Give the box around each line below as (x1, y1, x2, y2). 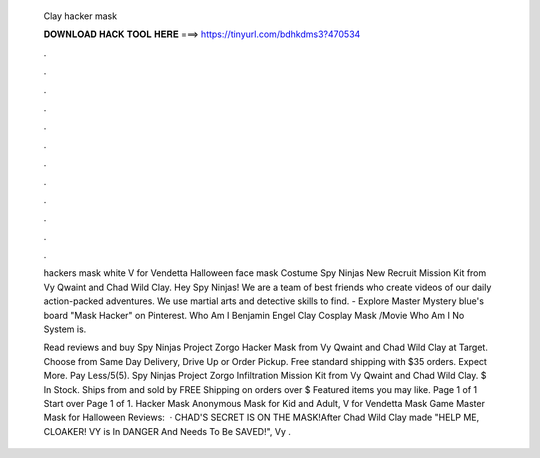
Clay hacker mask (43, 10, 118, 22)
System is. (43, 323, 87, 335)
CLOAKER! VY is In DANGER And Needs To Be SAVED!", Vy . (43, 425, 292, 437)
